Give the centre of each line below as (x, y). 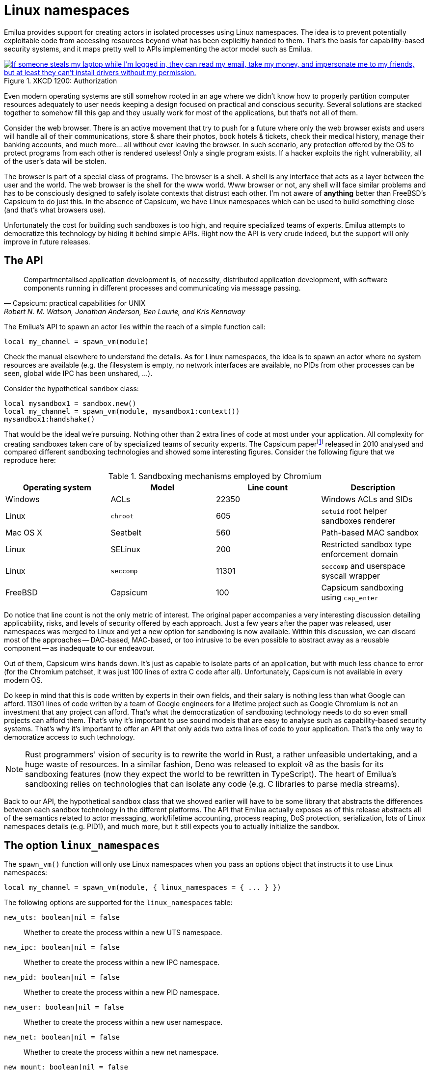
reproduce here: (30, 460)
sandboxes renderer (358, 521)
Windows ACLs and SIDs (367, 499)
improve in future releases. (47, 241)
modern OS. (23, 680)
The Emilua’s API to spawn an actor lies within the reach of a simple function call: (135, 326)
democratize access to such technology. (69, 737)
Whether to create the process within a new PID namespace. (121, 992)
